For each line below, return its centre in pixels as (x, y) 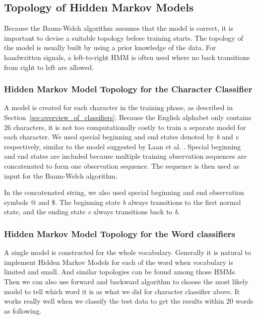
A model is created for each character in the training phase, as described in (118, 107)
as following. (23, 310)
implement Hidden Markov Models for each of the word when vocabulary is (119, 262)
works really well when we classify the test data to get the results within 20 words (129, 301)
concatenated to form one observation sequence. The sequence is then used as (122, 165)
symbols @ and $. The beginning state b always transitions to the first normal (123, 202)
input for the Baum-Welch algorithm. (61, 175)
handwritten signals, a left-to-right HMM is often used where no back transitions (127, 57)
